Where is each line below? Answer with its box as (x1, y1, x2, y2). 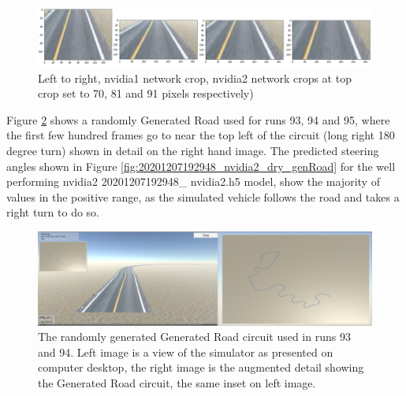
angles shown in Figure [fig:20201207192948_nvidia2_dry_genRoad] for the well (6, 157, 396, 174)
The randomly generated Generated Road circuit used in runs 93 (38, 328, 351, 345)
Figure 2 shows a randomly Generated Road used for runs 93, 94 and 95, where (6, 111, 390, 128)
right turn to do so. (6, 204, 100, 220)
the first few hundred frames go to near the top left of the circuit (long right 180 (6, 127, 395, 143)
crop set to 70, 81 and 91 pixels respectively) (38, 85, 254, 102)
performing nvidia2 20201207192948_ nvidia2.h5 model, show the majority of (6, 173, 380, 190)
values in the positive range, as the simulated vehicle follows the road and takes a (6, 188, 400, 205)
